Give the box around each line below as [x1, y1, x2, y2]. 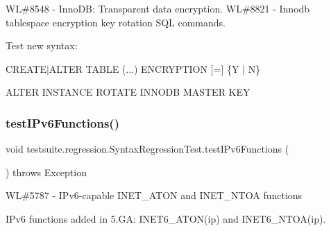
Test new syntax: [6, 38, 78, 53]
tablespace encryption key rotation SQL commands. [6, 15, 226, 29]
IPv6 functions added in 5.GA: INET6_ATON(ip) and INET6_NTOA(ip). [6, 211, 326, 225]
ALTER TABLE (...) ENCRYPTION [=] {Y [49, 61, 239, 76]
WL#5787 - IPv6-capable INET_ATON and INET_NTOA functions [6, 188, 303, 203]
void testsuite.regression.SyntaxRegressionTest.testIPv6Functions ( [6, 142, 289, 156]
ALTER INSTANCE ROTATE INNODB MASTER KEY [6, 85, 251, 99]
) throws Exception [6, 164, 87, 179]
